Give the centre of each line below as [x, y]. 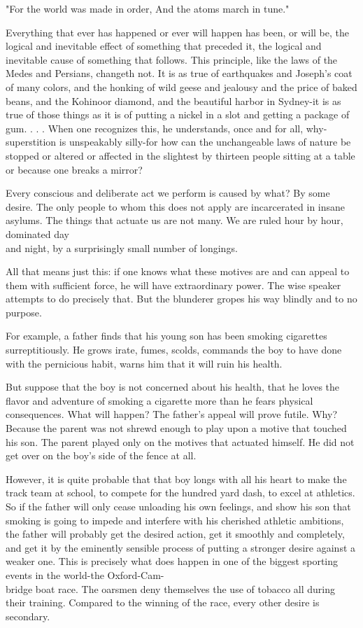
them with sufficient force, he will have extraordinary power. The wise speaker [173, 285]
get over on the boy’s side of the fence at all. [101, 455]
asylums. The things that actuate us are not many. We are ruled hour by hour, [175, 220]
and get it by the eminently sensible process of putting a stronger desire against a [181, 547]
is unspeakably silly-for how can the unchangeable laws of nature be [205, 142]
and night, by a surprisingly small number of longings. [122, 247]
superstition [31, 142]
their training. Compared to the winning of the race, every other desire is [163, 602]
